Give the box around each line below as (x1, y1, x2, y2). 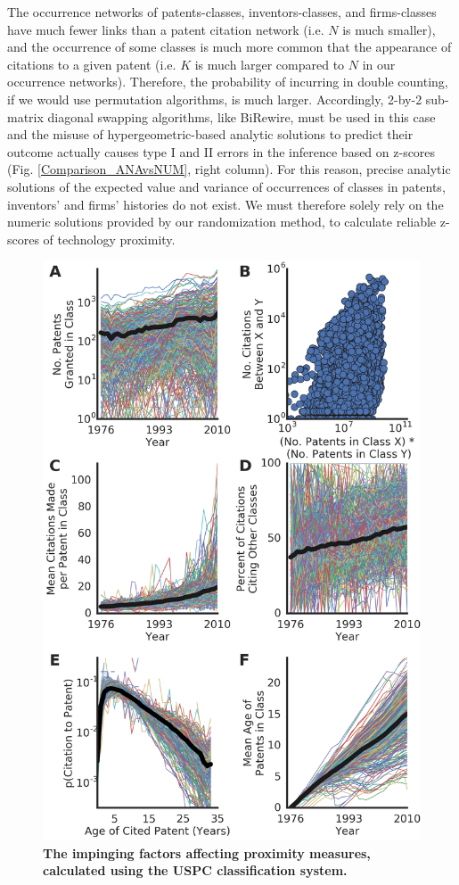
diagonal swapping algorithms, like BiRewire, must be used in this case (47, 107, 436, 126)
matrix (7, 107, 44, 126)
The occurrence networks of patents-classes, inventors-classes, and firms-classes (7, 3, 437, 21)
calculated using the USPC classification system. (43, 861, 348, 880)
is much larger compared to (194, 54, 345, 73)
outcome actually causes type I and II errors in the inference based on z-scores (7, 142, 436, 161)
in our (362, 54, 396, 73)
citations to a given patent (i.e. (7, 54, 176, 73)
